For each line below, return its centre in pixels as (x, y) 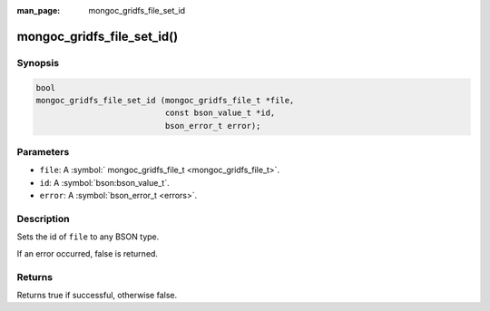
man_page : (39, 10)
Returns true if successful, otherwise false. (97, 295)
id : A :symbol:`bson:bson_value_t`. (104, 182)
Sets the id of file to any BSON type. (88, 237)
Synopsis (38, 63)
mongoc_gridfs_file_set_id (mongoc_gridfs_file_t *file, (165, 100)
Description (43, 219)
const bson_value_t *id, (220, 113)
